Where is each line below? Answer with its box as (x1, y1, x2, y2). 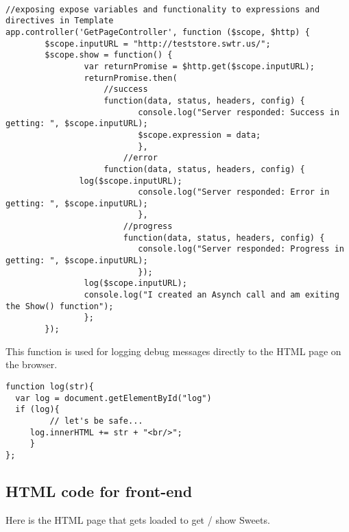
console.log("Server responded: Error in (138, 187, 330, 197)
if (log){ (15, 404, 60, 415)
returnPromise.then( (84, 73, 178, 83)
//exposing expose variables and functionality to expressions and (5, 4, 320, 14)
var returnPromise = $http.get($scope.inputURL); (84, 61, 315, 71)
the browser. (5, 357, 58, 372)
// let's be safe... (49, 415, 143, 426)
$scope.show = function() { (45, 50, 173, 60)
